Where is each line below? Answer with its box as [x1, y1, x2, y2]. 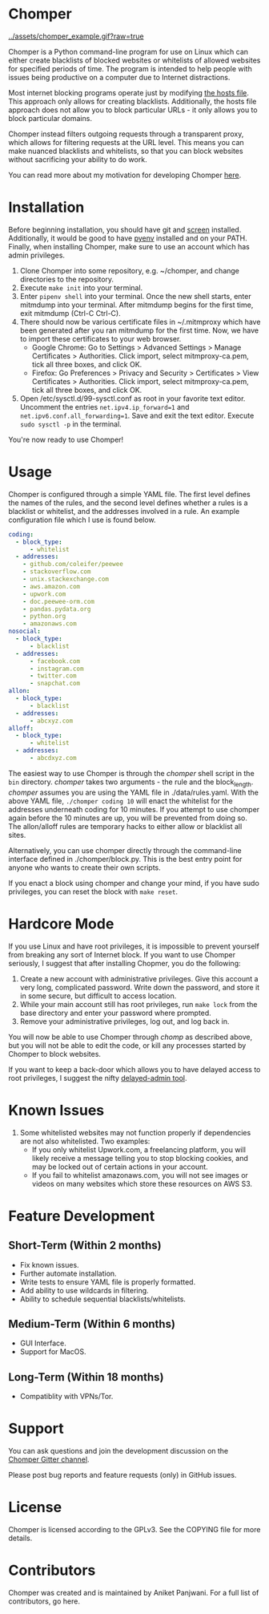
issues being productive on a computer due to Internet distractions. [8, 72, 231, 82]
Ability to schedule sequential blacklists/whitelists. [19, 1294, 187, 1304]
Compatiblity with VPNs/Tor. [19, 1392, 114, 1402]
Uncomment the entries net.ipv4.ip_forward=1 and [19, 402, 190, 411]
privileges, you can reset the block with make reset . [8, 887, 179, 896]
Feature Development [8, 1207, 155, 1225]
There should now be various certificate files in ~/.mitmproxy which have [19, 317, 261, 326]
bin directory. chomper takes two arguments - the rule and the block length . [8, 777, 254, 788]
